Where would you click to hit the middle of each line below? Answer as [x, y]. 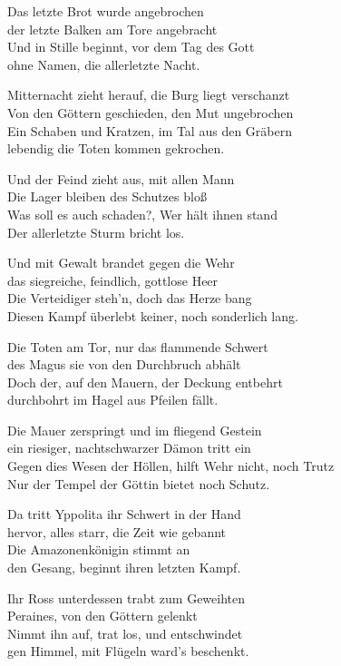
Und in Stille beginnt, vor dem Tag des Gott [131, 47]
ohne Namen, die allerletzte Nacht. [104, 64]
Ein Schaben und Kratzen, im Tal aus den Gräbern [150, 130]
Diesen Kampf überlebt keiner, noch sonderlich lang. [153, 315]
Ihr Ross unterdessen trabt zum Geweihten [127, 597]
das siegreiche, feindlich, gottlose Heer [113, 280]
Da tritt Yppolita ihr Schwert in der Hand [124, 514]
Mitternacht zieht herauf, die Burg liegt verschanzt [149, 95]
